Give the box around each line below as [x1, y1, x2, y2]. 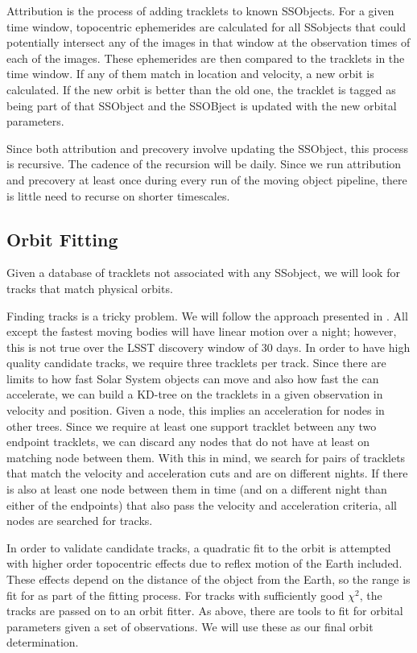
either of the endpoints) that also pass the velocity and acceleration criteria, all [6, 496, 398, 513]
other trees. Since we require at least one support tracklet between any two [6, 417, 377, 434]
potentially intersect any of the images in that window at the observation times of [6, 34, 411, 51]
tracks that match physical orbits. [6, 279, 173, 296]
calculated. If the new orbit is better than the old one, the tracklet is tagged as [6, 81, 396, 97]
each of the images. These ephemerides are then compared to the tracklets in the [6, 49, 405, 66]
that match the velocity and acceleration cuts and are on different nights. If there [6, 465, 408, 481]
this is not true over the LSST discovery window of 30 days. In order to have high [6, 338, 411, 355]
